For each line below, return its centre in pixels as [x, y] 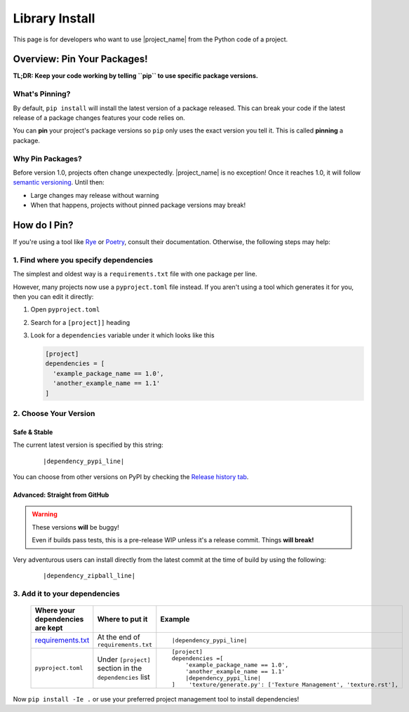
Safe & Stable [33, 432]
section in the [120, 668]
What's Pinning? [42, 94]
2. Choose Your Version [54, 413]
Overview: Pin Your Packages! [80, 59]
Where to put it [122, 619]
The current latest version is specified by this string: [88, 445]
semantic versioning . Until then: [59, 182]
